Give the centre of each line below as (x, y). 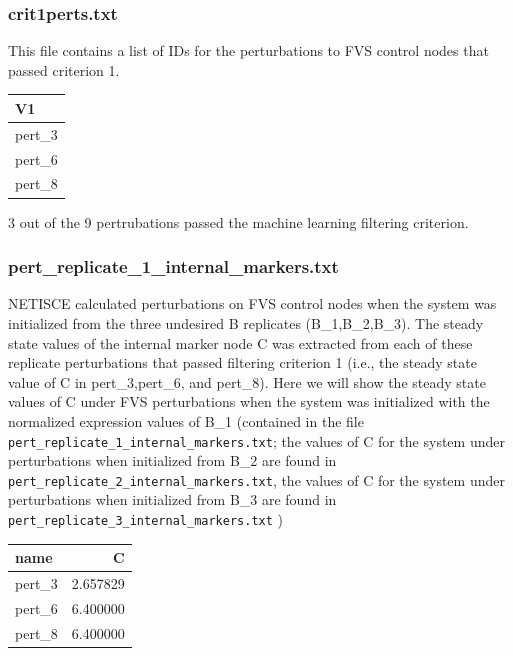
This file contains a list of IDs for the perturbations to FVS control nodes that (248, 50)
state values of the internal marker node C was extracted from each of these (240, 342)
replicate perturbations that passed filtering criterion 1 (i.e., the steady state (242, 362)
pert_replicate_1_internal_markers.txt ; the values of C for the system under (256, 440)
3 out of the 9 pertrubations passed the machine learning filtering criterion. (238, 221)
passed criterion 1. (64, 69)
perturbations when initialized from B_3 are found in (172, 499)
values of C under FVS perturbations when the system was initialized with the (249, 401)
